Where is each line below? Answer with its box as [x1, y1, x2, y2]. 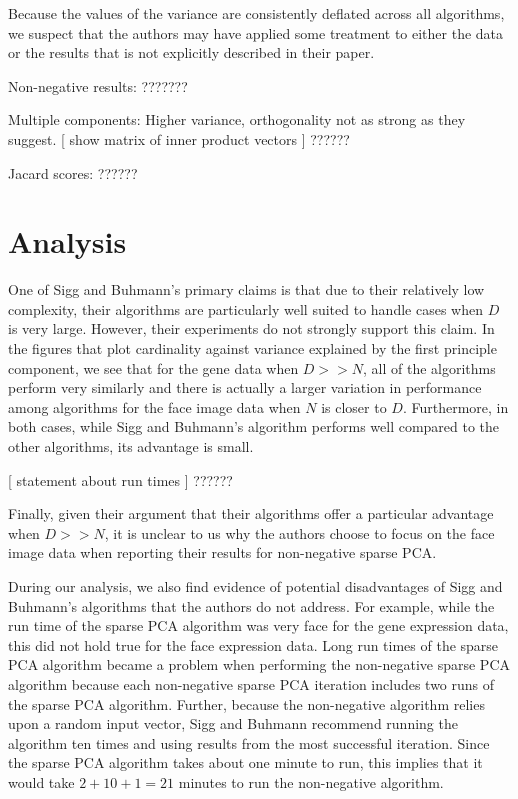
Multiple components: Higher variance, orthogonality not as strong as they [8, 109, 466, 130]
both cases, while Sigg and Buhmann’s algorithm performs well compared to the [8, 416, 500, 437]
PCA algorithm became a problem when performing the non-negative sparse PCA [8, 654, 511, 675]
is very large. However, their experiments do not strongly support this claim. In [8, 318, 495, 339]
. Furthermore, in [402, 396, 509, 417]
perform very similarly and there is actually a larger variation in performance [8, 377, 482, 398]
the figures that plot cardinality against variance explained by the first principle [8, 338, 497, 359]
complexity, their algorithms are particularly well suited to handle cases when [8, 298, 483, 319]
